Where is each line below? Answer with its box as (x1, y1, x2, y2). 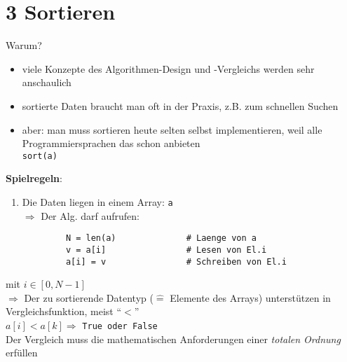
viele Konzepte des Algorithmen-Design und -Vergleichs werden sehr (22, 61, 315, 76)
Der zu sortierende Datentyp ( (24, 290, 154, 305)
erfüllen (6, 345, 38, 360)
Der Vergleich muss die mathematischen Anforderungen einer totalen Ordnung (6, 331, 341, 346)
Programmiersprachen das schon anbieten (22, 136, 200, 151)
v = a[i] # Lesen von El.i (65, 244, 267, 255)
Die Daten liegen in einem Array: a (22, 194, 173, 209)
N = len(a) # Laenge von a (65, 233, 257, 244)
